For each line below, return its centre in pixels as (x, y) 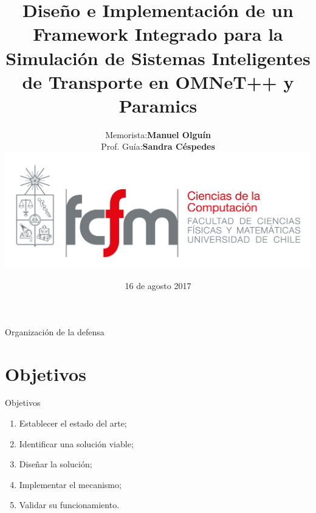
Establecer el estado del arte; (73, 423)
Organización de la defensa (55, 331)
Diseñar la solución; (56, 464)
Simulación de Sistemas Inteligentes (158, 58)
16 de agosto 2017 (158, 286)
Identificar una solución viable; (76, 443)
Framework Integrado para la (158, 34)
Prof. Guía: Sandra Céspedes (158, 146)
